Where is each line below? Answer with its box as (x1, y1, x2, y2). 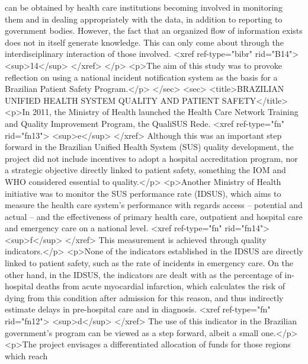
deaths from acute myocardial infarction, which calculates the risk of (36, 280, 285, 292)
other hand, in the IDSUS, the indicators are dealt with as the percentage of (5, 268, 282, 280)
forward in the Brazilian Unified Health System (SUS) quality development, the (5, 141, 294, 153)
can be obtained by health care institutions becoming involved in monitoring (5, 1, 283, 13)
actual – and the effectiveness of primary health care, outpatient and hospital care (5, 210, 303, 222)
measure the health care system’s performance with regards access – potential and (5, 199, 303, 211)
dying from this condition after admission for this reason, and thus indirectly (5, 291, 284, 304)
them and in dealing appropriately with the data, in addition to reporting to (5, 12, 283, 25)
